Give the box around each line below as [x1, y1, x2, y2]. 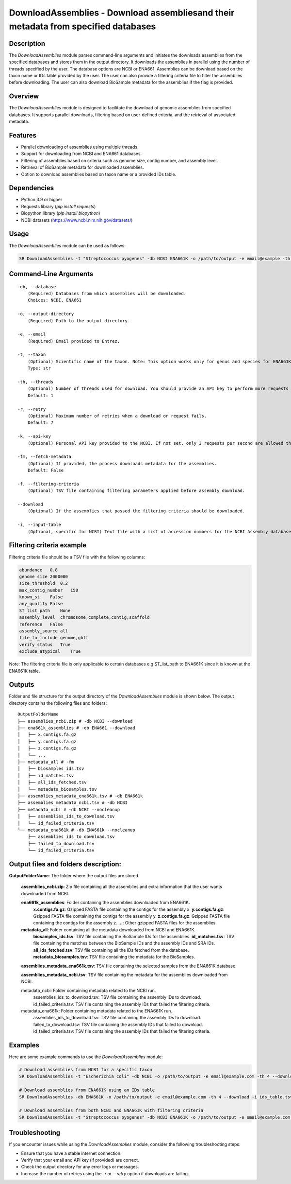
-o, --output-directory [17, 311, 74, 317]
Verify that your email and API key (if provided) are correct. [21, 1157, 139, 1163]
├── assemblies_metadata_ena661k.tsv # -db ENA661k [17, 793, 143, 799]
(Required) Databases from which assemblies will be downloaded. [27, 291, 187, 296]
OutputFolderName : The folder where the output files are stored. [9, 872, 140, 878]
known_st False [19, 594, 63, 600]
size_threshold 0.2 [19, 581, 68, 586]
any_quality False [19, 601, 63, 607]
